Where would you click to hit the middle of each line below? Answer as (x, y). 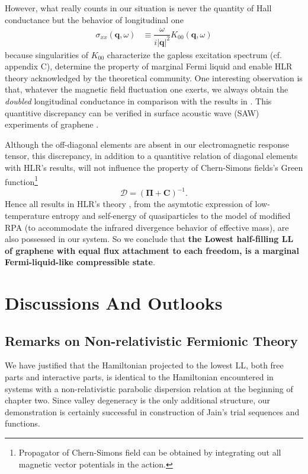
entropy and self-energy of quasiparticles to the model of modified (171, 215)
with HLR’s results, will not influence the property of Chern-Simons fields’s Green (154, 167)
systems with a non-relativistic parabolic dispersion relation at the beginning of (149, 388)
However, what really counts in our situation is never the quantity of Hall (138, 8)
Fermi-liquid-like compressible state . (80, 262)
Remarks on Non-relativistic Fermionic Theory (151, 340)
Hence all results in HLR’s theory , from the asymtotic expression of (129, 204)
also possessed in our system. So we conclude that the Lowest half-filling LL (149, 239)
